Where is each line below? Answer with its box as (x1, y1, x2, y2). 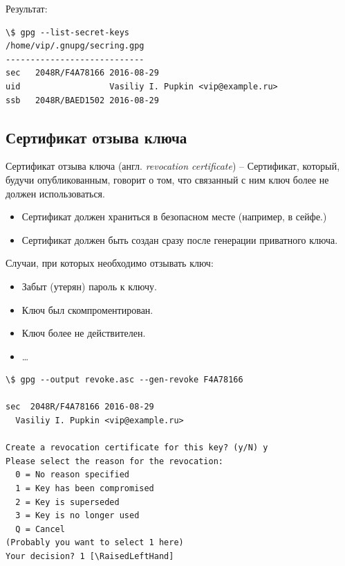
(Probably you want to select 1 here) (6, 538, 184, 548)
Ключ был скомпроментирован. (21, 302, 153, 317)
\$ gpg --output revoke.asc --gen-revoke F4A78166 (6, 375, 243, 385)
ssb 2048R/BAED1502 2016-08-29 (6, 95, 159, 105)
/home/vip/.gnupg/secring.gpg (6, 41, 144, 51)
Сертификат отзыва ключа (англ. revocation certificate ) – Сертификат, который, (6, 159, 340, 173)
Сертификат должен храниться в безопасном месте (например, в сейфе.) (21, 209, 327, 224)
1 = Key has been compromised (15, 484, 154, 494)
